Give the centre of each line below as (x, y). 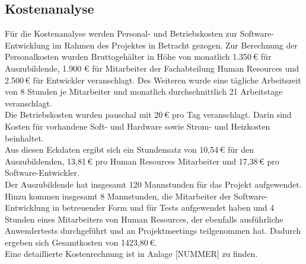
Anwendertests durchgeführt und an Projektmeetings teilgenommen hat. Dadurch (153, 231)
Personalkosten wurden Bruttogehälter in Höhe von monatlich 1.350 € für (138, 57)
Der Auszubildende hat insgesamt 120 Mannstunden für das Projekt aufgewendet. (153, 184)
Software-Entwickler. (42, 173)
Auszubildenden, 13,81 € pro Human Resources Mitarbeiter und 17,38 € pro (142, 161)
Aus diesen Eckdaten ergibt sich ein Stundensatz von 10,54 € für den (130, 149)
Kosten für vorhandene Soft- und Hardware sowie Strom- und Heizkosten (138, 126)
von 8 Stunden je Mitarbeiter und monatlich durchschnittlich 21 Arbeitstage (144, 91)
